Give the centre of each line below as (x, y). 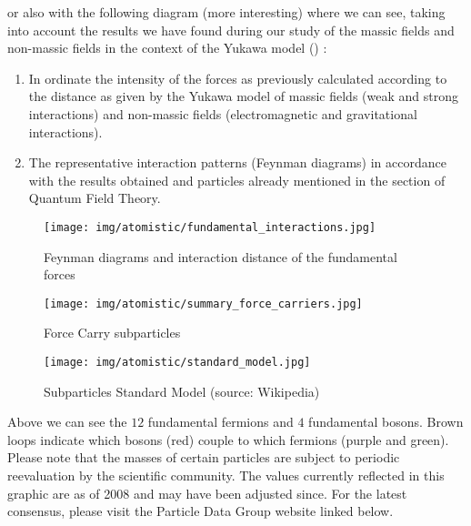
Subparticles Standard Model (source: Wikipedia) (182, 391)
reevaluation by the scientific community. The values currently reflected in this (226, 475)
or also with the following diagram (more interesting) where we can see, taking (226, 12)
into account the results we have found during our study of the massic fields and (231, 30)
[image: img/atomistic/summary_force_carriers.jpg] (203, 303)
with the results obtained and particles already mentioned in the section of (237, 180)
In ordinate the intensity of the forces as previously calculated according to (238, 78)
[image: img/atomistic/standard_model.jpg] (177, 363)
